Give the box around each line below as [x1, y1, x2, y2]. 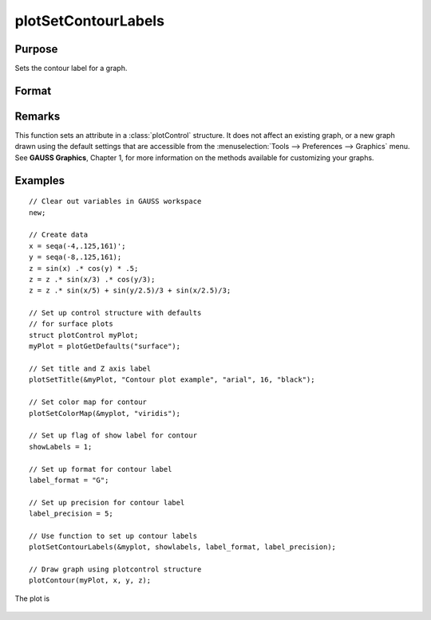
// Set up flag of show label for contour [29, 431, 198, 440]
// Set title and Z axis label [29, 364, 152, 374]
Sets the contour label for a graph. [14, 64, 128, 73]
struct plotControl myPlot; [29, 331, 139, 339]
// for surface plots [29, 320, 113, 328]
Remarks [14, 109, 61, 123]
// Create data [29, 230, 89, 239]
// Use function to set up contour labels [29, 531, 198, 540]
